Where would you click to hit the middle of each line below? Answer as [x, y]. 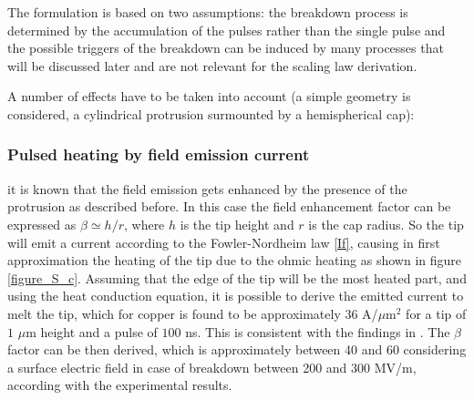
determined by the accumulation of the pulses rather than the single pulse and [227, 30]
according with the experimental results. [120, 385]
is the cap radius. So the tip [386, 224]
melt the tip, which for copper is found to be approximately [174, 313]
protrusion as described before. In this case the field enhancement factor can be [229, 206]
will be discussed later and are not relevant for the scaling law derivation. [212, 65]
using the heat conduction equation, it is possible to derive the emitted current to [236, 296]
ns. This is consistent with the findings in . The [318, 331]
